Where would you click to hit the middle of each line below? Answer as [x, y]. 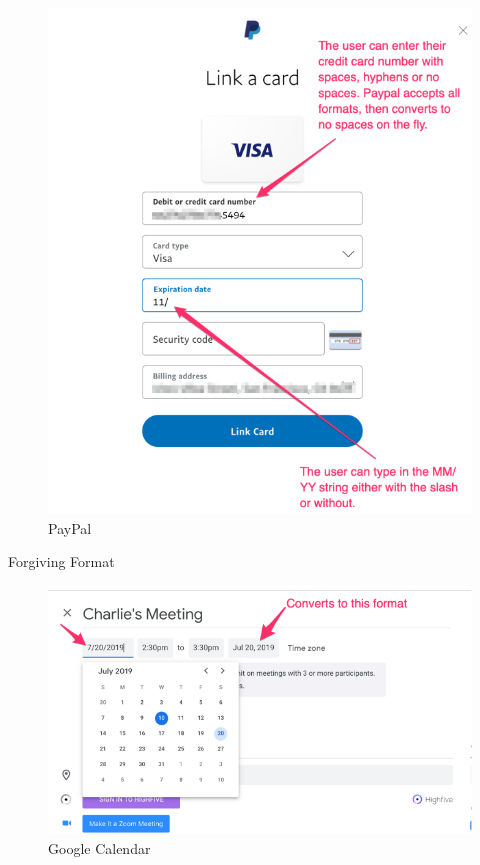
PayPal [70, 527]
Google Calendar [99, 847]
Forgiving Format [61, 561]
